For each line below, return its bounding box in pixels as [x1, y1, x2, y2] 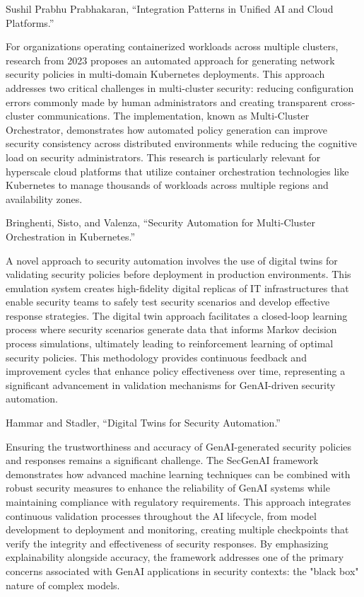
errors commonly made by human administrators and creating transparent [6, 94, 328, 109]
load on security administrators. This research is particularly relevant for [6, 149, 321, 164]
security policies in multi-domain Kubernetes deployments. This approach [6, 66, 325, 81]
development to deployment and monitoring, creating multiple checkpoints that [6, 522, 349, 537]
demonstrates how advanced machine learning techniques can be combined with [6, 466, 351, 481]
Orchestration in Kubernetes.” [6, 228, 136, 243]
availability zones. [6, 191, 83, 206]
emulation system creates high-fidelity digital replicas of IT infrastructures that [6, 280, 349, 295]
